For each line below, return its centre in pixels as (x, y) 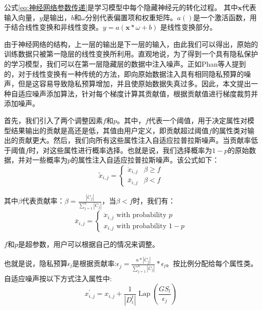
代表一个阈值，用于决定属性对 (198, 120)
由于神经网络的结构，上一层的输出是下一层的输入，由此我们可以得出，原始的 (131, 44)
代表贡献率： (43, 201)
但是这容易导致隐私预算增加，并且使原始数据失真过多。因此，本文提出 (134, 84)
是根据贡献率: (94, 263)
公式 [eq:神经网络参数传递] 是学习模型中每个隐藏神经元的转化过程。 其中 (121, 7)
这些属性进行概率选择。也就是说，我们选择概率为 (131, 150)
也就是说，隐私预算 (36, 263)
